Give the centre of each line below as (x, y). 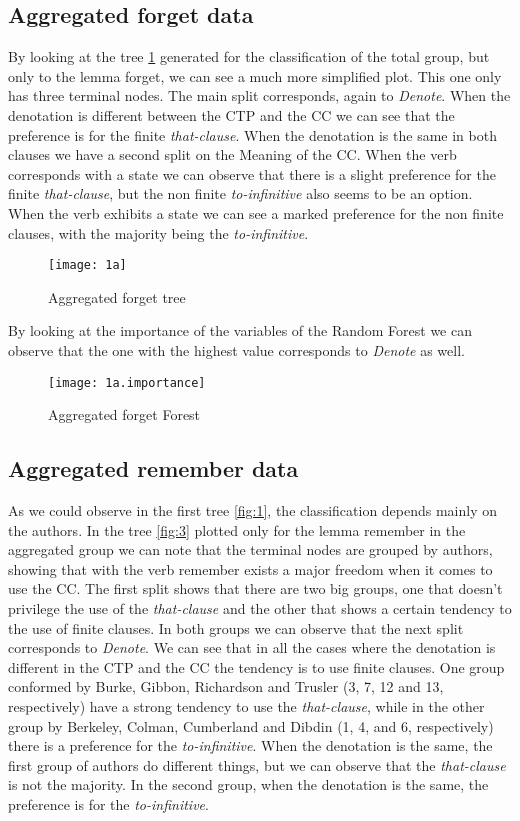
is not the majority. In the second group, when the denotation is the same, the (248, 784)
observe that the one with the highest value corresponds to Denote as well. (236, 349)
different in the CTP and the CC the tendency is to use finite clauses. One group (256, 666)
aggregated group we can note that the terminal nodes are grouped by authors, (250, 549)
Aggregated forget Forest (124, 414)
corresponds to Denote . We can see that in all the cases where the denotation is (252, 647)
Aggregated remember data (153, 468)
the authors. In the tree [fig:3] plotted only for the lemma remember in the (237, 529)
